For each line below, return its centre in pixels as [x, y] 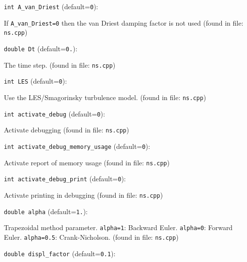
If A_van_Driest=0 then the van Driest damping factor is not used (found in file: [124, 22]
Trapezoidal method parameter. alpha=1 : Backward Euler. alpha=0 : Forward [118, 227]
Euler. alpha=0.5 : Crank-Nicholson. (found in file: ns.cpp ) [91, 237]
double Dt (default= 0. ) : [41, 48]
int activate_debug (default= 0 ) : [54, 113]
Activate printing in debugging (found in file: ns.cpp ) [84, 195]
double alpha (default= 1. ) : [46, 211]
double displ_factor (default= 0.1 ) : [60, 253]
